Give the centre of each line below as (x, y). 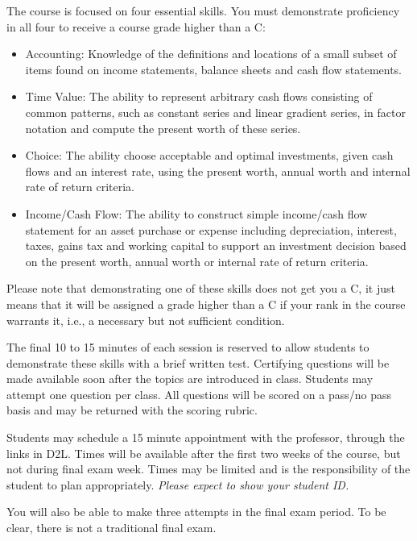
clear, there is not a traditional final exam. (111, 528)
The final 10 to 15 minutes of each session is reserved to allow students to (188, 347)
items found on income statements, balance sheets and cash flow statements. (214, 69)
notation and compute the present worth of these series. (163, 128)
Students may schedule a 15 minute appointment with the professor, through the (206, 437)
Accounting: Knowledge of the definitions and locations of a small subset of (211, 54)
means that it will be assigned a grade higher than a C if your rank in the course (206, 304)
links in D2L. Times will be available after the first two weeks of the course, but (204, 453)
